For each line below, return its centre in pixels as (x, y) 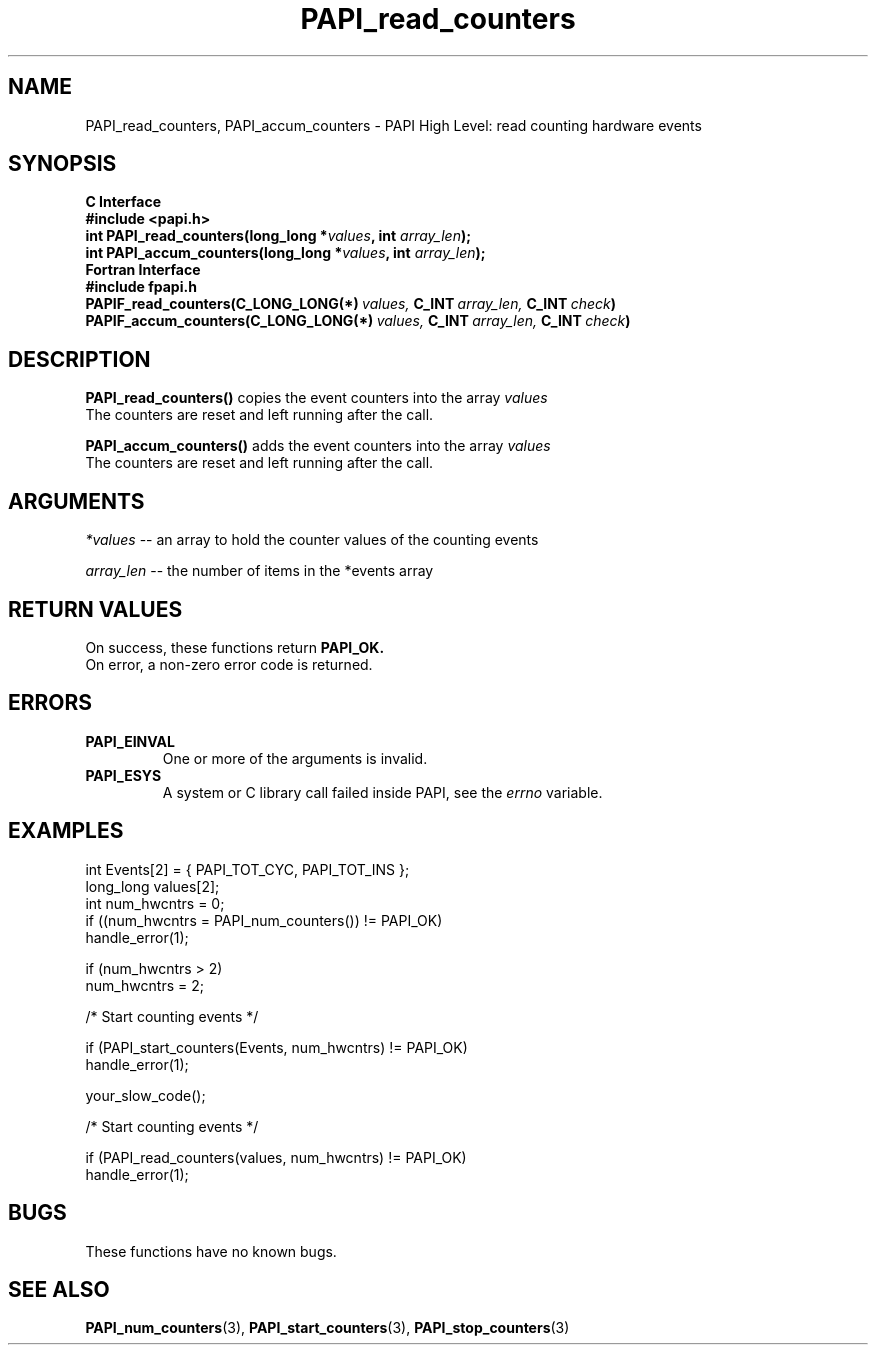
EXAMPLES (66, 831)
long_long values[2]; (152, 886)
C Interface (123, 202)
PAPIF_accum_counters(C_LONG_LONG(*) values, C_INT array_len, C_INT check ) (358, 321)
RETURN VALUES (95, 609)
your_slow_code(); (145, 1095)
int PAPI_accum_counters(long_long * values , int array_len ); (285, 253)
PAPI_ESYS (123, 775)
